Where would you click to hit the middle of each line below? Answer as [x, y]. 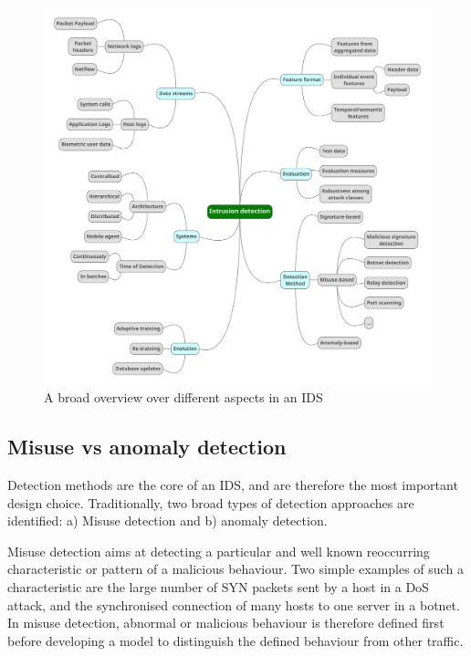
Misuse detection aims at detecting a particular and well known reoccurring [219, 551]
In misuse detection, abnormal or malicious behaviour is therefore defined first [226, 623]
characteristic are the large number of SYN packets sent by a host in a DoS [218, 587]
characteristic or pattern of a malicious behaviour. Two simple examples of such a [235, 569]
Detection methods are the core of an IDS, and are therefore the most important [233, 485]
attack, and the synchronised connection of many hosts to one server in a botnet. [234, 604]
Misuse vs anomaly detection [147, 447]
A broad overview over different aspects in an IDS [183, 397]
